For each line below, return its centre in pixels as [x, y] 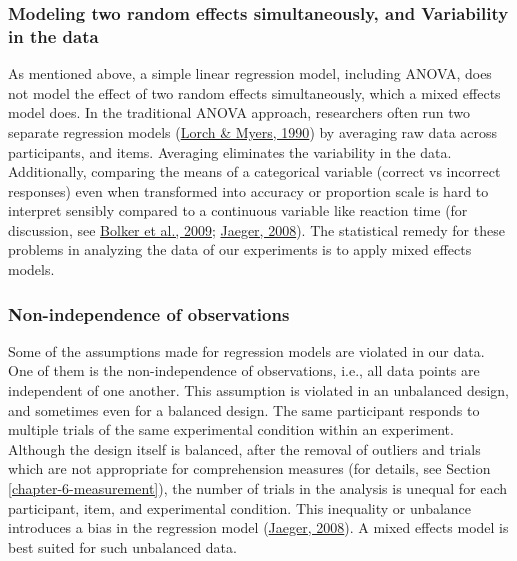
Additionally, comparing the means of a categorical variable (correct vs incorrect [254, 171]
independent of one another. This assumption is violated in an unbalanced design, [258, 390]
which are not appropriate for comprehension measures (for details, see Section [249, 468]
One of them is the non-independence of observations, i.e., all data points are [244, 370]
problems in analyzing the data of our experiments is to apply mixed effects [240, 249]
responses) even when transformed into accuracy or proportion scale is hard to [248, 190]
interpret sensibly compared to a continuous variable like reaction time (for [238, 210]
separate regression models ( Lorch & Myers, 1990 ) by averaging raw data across [253, 131]
